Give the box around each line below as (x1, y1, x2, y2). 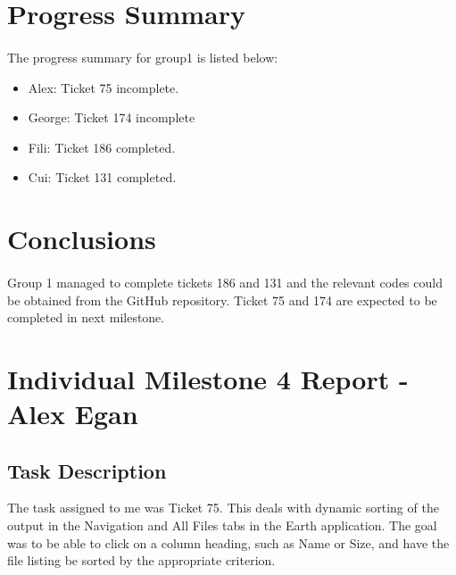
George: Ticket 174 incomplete (28, 108, 195, 127)
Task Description (7, 456, 167, 484)
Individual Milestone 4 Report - (7, 360, 409, 396)
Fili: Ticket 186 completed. (28, 137, 176, 156)
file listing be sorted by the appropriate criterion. (7, 551, 276, 570)
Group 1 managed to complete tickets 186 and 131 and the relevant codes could (7, 272, 443, 291)
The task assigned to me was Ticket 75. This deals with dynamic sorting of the (7, 498, 439, 517)
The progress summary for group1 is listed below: (7, 47, 278, 66)
